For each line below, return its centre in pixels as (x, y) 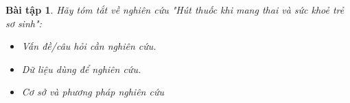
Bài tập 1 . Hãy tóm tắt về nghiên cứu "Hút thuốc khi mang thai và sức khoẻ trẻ (175, 10)
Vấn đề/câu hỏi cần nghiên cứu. (89, 46)
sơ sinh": (24, 23)
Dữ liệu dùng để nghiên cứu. (81, 69)
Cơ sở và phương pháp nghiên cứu (93, 92)
